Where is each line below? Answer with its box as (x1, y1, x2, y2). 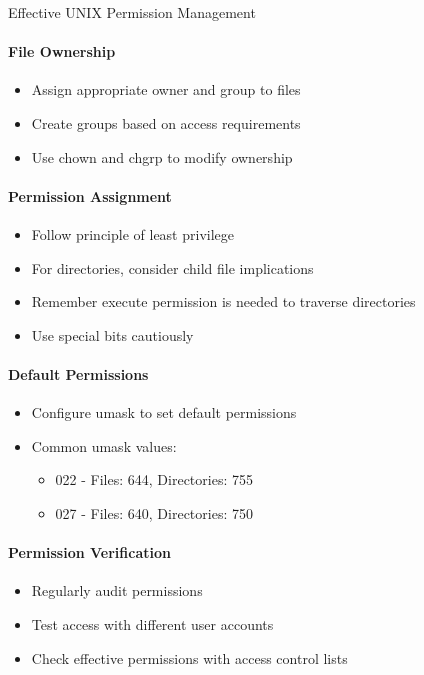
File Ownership (8, 41, 116, 62)
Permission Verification (8, 542, 171, 563)
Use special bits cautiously (31, 324, 194, 345)
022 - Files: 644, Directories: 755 (55, 469, 253, 490)
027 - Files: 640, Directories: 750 (55, 502, 253, 523)
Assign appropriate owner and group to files (31, 79, 301, 100)
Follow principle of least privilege (31, 223, 234, 244)
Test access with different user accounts (31, 613, 274, 634)
